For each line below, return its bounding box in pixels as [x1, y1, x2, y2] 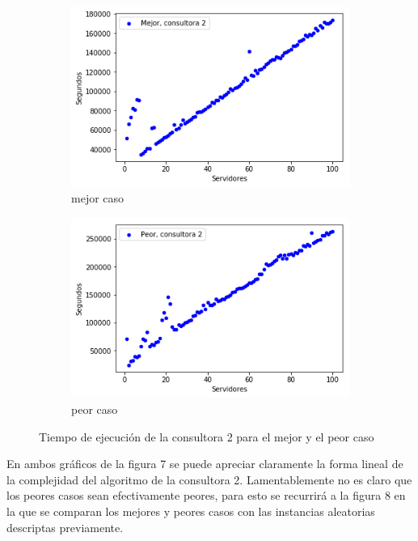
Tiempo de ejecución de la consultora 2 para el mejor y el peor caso [39, 428, 374, 445]
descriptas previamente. [6, 518, 124, 535]
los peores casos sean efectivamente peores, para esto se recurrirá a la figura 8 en [6, 487, 406, 504]
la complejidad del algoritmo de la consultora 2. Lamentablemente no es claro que [6, 471, 412, 488]
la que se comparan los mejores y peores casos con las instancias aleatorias [6, 503, 375, 519]
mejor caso [71, 190, 125, 207]
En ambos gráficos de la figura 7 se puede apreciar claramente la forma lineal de [6, 455, 403, 472]
